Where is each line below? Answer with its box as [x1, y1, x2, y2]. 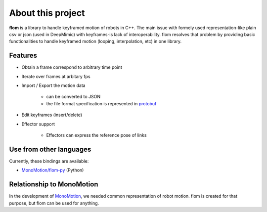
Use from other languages [9, 145, 91, 153]
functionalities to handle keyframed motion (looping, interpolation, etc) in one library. [9, 39, 182, 44]
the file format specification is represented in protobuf [46, 100, 157, 106]
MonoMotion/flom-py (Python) [21, 167, 84, 173]
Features [9, 51, 37, 60]
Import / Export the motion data [21, 83, 86, 88]
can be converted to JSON [46, 94, 101, 100]
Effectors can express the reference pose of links [46, 132, 147, 138]
